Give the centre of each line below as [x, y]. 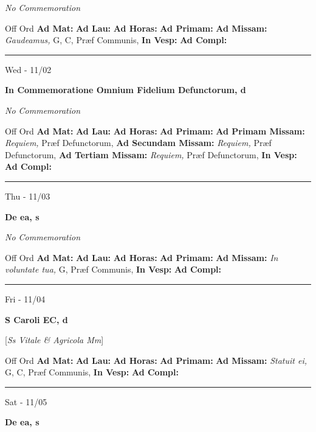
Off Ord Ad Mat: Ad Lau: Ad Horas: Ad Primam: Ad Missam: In [142, 257]
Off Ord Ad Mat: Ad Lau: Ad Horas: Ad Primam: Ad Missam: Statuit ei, [156, 360]
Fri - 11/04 [25, 298]
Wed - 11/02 [28, 69]
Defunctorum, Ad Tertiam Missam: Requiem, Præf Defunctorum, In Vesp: [151, 154]
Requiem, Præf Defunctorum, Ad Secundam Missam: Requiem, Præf [138, 143]
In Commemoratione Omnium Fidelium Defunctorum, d [125, 90]
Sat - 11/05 [26, 401]
